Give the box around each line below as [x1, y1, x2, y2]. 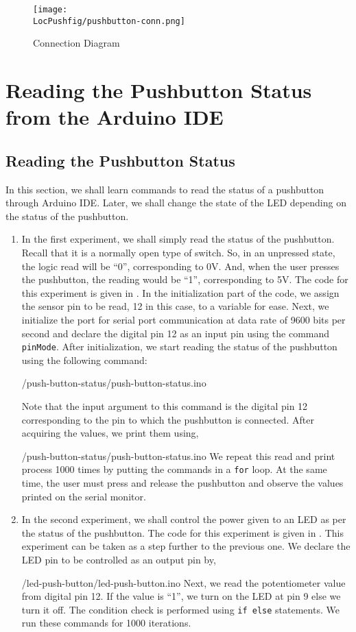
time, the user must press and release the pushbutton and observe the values [21, 476, 344, 490]
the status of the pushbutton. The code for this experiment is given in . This [21, 525, 344, 539]
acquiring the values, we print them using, [21, 426, 199, 440]
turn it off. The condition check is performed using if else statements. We [21, 602, 340, 616]
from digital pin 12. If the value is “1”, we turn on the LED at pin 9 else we [21, 589, 341, 603]
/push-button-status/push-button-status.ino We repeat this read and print [21, 448, 335, 463]
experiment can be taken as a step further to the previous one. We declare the [21, 539, 351, 553]
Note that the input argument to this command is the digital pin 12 [21, 399, 308, 413]
